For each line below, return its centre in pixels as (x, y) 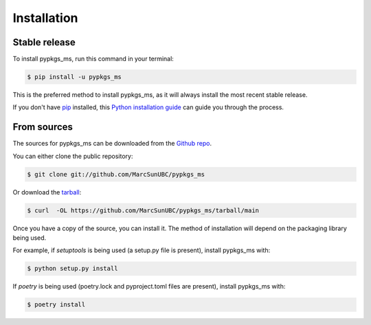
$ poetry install (56, 305)
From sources (43, 127)
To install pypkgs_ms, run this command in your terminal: (93, 59)
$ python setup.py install (72, 269)
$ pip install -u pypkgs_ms (74, 77)
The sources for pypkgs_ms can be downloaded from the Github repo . (112, 144)
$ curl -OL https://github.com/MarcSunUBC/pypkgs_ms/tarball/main (143, 210)
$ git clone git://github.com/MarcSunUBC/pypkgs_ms (116, 174)
